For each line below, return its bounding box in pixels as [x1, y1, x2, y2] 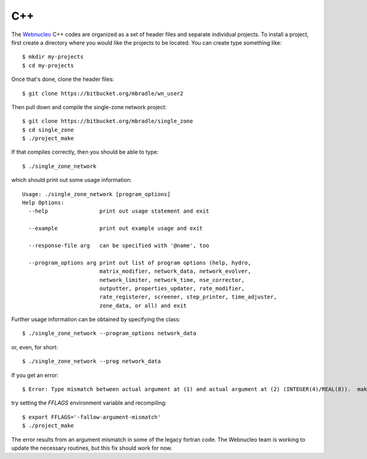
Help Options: [22, 199, 64, 207]
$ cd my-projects [22, 62, 74, 69]
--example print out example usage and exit [28, 225, 203, 232]
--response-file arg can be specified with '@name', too [28, 242, 209, 249]
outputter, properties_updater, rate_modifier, [99, 285, 245, 292]
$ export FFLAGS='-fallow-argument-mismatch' [22, 414, 161, 420]
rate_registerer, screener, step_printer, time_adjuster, [99, 294, 277, 300]
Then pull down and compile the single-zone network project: [11, 103, 167, 110]
